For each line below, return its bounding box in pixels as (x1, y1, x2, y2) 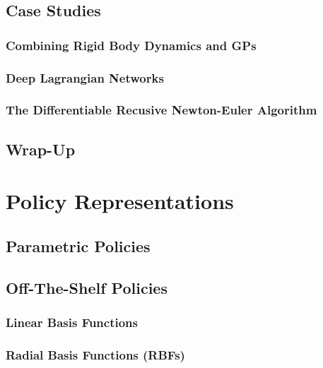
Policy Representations (6, 186, 234, 215)
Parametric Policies (6, 235, 151, 256)
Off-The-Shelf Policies (6, 276, 168, 298)
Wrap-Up (6, 138, 76, 160)
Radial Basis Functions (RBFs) (6, 345, 185, 363)
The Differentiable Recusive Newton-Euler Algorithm (6, 101, 317, 119)
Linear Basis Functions (6, 313, 139, 331)
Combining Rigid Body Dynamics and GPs (6, 36, 257, 54)
